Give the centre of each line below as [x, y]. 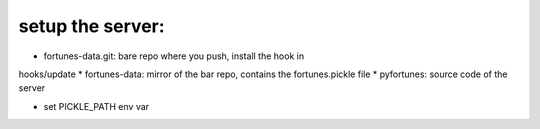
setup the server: [91, 26]
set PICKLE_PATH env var [96, 106]
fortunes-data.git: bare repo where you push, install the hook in [174, 56]
